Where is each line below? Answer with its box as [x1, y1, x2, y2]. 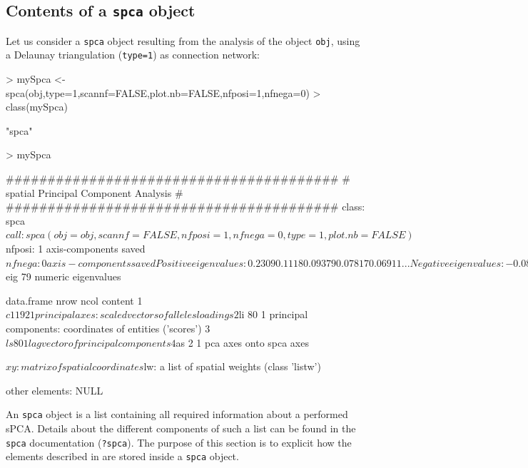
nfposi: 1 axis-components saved [6, 241, 146, 256]
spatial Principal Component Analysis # [6, 185, 183, 200]
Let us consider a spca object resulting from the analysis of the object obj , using [6, 33, 360, 48]
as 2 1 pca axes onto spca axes [176, 335, 309, 350]
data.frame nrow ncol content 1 [6, 292, 143, 307]
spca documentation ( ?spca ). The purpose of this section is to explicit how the [6, 434, 352, 449]
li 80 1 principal [238, 307, 308, 322]
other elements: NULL [6, 382, 103, 397]
